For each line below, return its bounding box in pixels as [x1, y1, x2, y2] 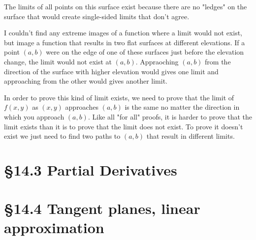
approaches [65, 102, 98, 112]
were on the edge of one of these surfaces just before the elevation [46, 47, 244, 57]
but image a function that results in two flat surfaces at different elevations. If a [4, 37, 245, 47]
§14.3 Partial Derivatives [4, 159, 177, 180]
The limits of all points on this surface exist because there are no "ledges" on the [4, 1, 247, 11]
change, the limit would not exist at [4, 56, 112, 66]
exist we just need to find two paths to [4, 131, 121, 141]
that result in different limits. [146, 131, 235, 141]
